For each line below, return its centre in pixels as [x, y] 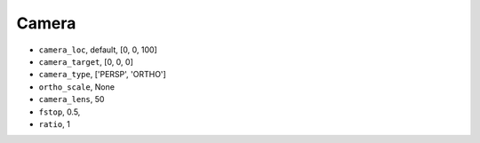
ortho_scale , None [77, 87]
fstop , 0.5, [60, 112]
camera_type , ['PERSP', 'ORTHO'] [102, 75]
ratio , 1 [54, 123]
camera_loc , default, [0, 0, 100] [98, 50]
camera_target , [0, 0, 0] [86, 61]
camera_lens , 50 [72, 99]
